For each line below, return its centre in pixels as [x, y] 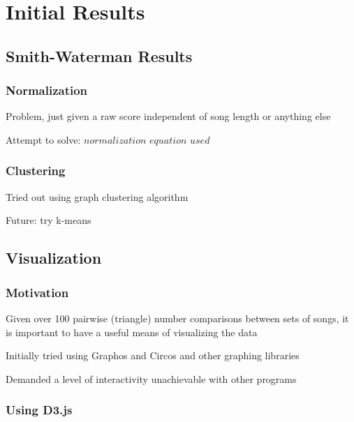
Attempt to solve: [43, 139]
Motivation [37, 292]
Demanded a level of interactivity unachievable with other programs [151, 378]
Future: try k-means [49, 220]
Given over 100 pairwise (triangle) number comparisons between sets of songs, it [177, 318]
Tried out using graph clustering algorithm [97, 196]
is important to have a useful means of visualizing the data [132, 332]
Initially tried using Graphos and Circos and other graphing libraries [153, 355]
